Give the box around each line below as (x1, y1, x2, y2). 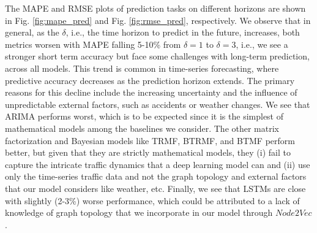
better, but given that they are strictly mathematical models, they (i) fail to (5, 146, 291, 159)
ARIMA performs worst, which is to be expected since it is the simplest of (5, 110, 284, 123)
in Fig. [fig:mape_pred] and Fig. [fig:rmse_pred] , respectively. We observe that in (5, 13, 311, 26)
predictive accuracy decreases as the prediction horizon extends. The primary (5, 74, 295, 86)
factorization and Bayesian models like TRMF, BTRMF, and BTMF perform (5, 134, 295, 147)
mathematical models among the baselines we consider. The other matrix (5, 121, 279, 134)
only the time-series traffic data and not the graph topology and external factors (5, 170, 307, 183)
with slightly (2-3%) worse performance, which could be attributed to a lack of (5, 194, 300, 207)
